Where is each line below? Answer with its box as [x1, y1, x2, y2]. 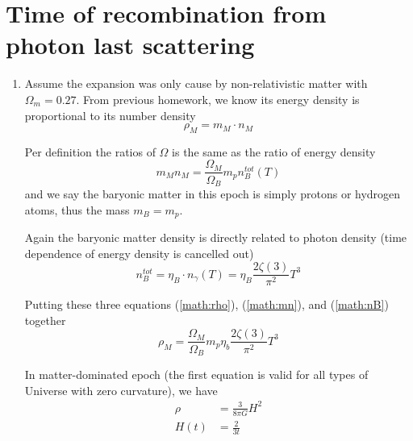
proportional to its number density [24, 106, 196, 123]
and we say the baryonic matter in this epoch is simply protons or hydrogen [24, 185, 401, 202]
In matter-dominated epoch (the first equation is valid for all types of [24, 366, 369, 382]
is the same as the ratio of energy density [172, 143, 376, 160]
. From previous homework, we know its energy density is [76, 90, 360, 107]
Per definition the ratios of [24, 143, 156, 160]
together [24, 311, 66, 328]
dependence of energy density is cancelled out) [24, 244, 254, 261]
